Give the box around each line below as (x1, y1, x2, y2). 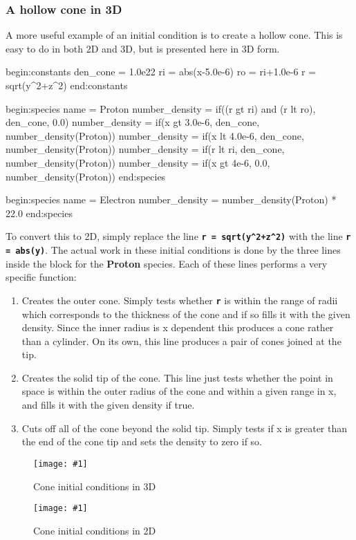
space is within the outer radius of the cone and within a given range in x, (21, 384, 337, 398)
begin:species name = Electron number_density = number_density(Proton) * (6, 192, 337, 207)
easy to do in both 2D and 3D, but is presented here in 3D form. (6, 41, 280, 55)
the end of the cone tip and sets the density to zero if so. (21, 434, 262, 449)
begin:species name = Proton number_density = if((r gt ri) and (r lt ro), (6, 101, 316, 115)
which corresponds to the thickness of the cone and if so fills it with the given (21, 306, 350, 321)
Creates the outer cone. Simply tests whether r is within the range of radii (21, 292, 338, 307)
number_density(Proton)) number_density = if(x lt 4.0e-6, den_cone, (6, 128, 304, 142)
